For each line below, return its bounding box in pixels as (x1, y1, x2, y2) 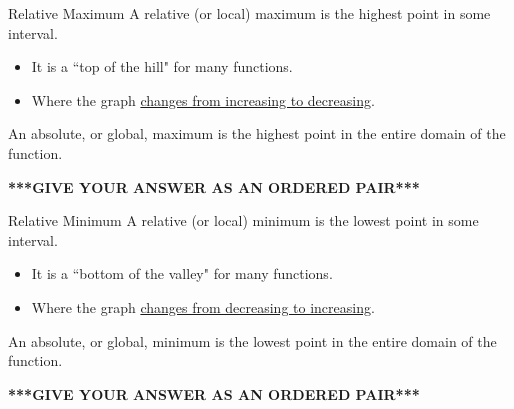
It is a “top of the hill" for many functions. (31, 56, 293, 77)
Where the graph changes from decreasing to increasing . (31, 296, 375, 317)
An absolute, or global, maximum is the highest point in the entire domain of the (8, 123, 506, 144)
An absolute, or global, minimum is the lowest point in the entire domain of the (8, 330, 497, 351)
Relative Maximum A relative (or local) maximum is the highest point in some (8, 3, 491, 23)
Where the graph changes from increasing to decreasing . (31, 89, 375, 110)
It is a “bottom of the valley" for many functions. (31, 263, 333, 284)
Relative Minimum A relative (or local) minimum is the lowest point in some (8, 210, 479, 231)
